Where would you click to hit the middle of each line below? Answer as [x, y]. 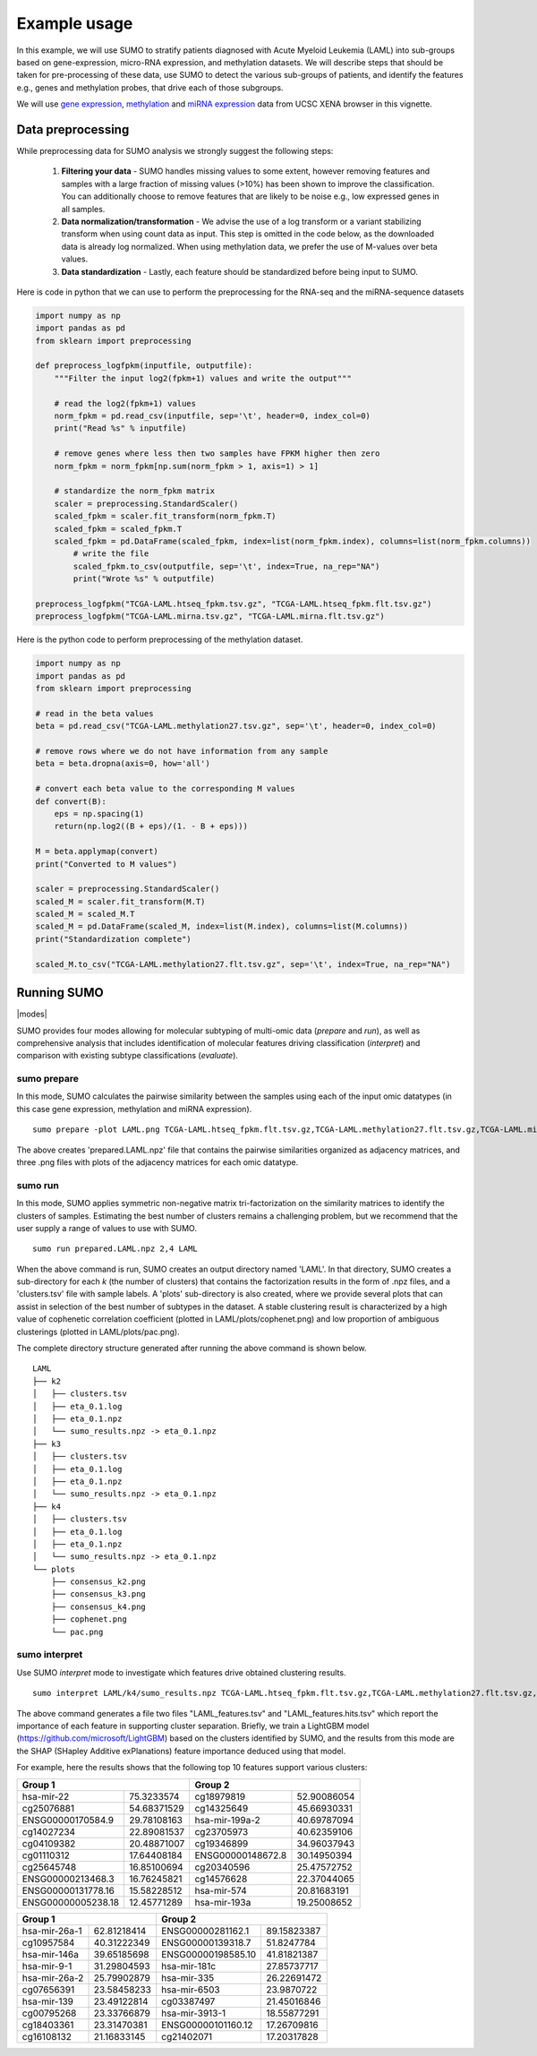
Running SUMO [60, 993]
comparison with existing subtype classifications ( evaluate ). [128, 1056]
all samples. [83, 209]
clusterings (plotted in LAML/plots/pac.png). [98, 1332]
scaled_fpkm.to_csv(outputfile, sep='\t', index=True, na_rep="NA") [226, 566]
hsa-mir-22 [46, 1796]
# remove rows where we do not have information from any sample [182, 751]
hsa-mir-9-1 [47, 1966]
